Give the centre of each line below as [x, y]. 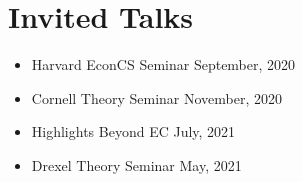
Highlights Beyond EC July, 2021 [133, 131]
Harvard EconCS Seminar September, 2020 [163, 64]
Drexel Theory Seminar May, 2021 [136, 164]
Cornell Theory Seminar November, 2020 [157, 97]
